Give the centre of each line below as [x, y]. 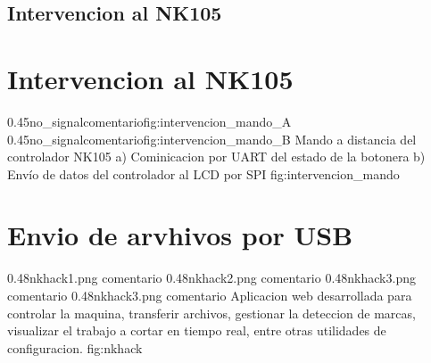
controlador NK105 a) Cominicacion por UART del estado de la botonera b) [216, 157]
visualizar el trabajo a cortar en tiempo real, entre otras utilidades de [197, 330]
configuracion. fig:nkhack [75, 347]
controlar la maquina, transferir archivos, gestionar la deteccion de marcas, [211, 313]
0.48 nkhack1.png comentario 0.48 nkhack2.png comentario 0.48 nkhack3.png [211, 278]
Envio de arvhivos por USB [180, 235]
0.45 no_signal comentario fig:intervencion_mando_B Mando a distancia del [212, 139]
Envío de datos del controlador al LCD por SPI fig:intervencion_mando [203, 173]
